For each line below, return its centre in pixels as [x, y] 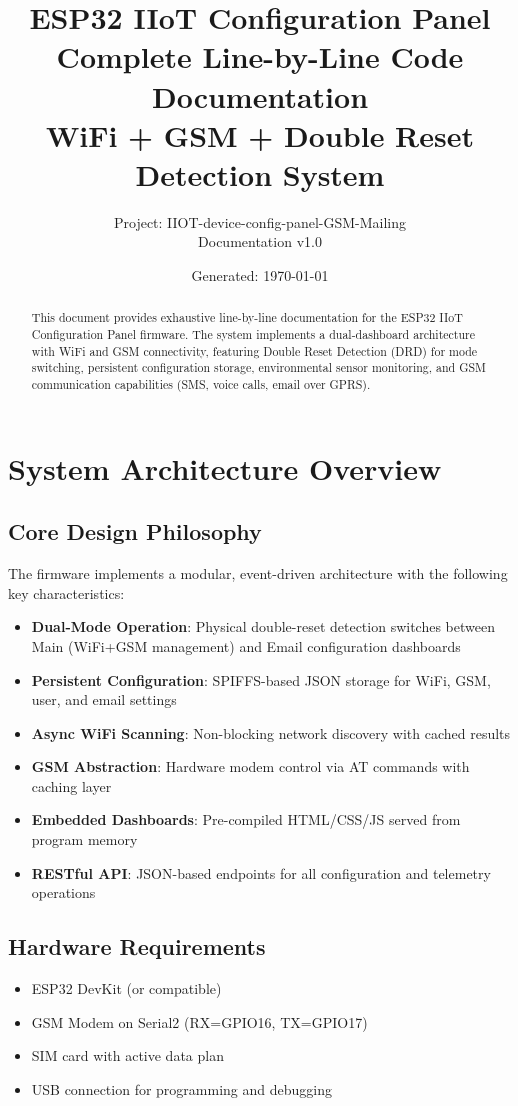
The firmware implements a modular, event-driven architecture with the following [258, 573]
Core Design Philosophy [135, 531]
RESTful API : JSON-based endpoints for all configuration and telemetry [261, 872]
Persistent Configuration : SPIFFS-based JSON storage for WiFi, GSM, [261, 679]
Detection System [260, 173]
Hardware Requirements [137, 946]
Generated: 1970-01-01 [260, 275]
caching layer [71, 785]
